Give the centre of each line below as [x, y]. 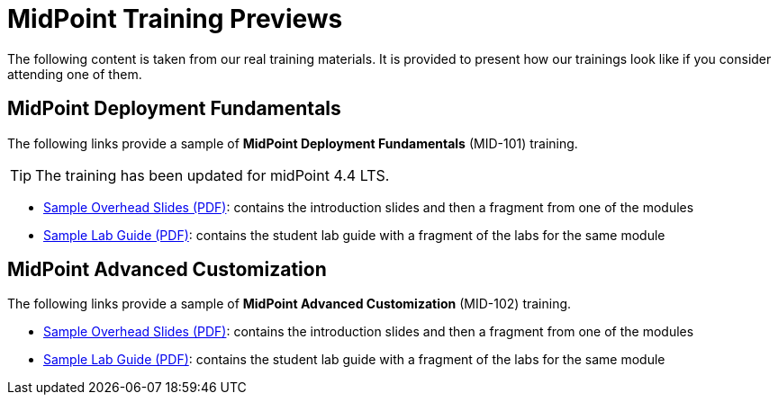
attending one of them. [75, 74]
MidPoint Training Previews [175, 19]
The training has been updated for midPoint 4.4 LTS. [213, 175]
